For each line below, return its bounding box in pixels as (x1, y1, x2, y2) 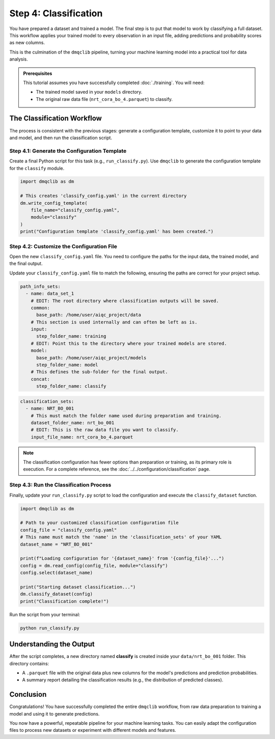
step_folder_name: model (36, 362, 99, 368)
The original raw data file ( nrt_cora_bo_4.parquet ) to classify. (36, 96, 173, 102)
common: (31, 305, 50, 311)
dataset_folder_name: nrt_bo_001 (31, 420, 115, 425)
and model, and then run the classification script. (9, 134, 112, 141)
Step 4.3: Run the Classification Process (9, 481, 112, 488)
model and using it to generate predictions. (9, 710, 100, 717)
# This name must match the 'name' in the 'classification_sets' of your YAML (20, 534, 222, 540)
